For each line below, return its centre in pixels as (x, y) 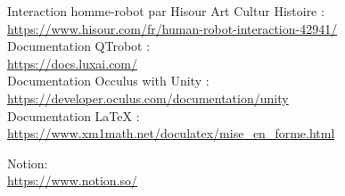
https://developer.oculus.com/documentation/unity (148, 98)
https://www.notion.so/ (73, 180)
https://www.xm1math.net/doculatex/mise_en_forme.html (171, 133)
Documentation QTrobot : (79, 46)
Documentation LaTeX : (74, 115)
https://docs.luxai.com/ (73, 63)
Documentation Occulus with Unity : (108, 81)
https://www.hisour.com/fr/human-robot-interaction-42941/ (172, 28)
